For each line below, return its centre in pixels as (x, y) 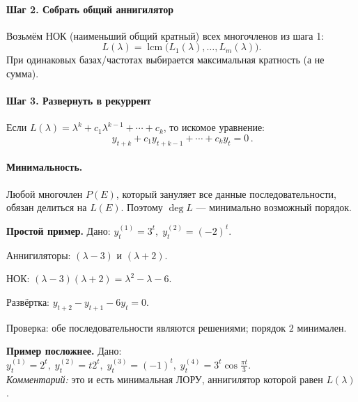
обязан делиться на (47, 207)
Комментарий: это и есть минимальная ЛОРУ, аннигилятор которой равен (165, 379)
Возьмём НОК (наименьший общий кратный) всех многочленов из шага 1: (165, 35)
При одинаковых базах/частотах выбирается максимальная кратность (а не (165, 60)
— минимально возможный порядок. (274, 207)
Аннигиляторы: (39, 255)
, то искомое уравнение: (214, 127)
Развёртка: (28, 301)
